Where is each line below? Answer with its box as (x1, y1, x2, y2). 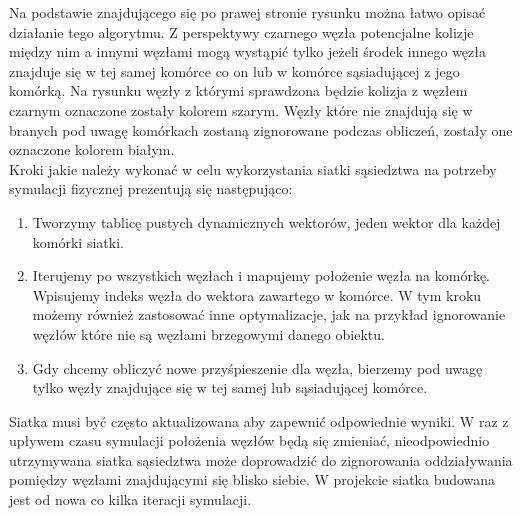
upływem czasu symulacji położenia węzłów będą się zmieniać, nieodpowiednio (9, 430, 490, 451)
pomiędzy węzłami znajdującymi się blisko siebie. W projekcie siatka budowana (9, 469, 496, 490)
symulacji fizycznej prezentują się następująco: (9, 178, 293, 199)
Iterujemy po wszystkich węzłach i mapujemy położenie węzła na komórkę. (32, 265, 491, 286)
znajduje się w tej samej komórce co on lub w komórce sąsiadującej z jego (9, 60, 460, 81)
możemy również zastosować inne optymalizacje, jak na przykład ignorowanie (32, 304, 506, 325)
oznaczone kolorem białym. (9, 139, 175, 160)
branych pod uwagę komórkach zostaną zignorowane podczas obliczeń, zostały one (9, 119, 513, 140)
